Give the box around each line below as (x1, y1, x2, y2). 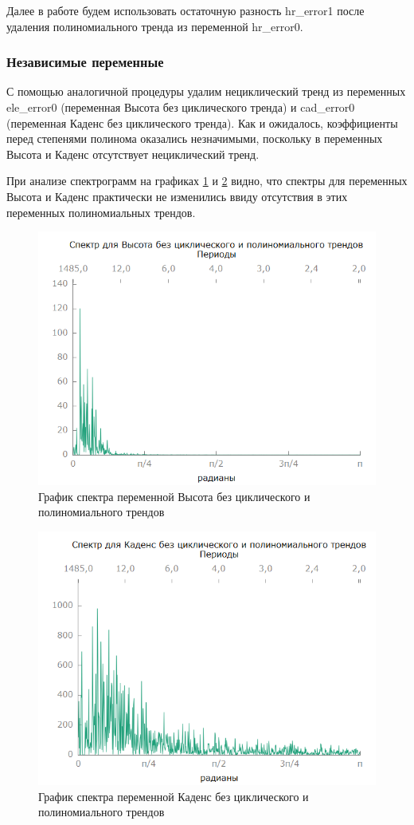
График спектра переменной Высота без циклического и (38, 487, 310, 504)
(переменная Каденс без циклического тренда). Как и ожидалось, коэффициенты (6, 114, 398, 131)
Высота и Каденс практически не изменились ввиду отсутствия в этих (6, 187, 348, 204)
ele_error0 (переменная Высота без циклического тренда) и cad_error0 (6, 99, 355, 115)
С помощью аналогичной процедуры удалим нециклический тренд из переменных (6, 83, 406, 100)
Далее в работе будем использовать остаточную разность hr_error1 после (6, 2, 365, 18)
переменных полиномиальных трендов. (6, 203, 196, 220)
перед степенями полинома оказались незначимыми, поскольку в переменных (6, 130, 383, 147)
